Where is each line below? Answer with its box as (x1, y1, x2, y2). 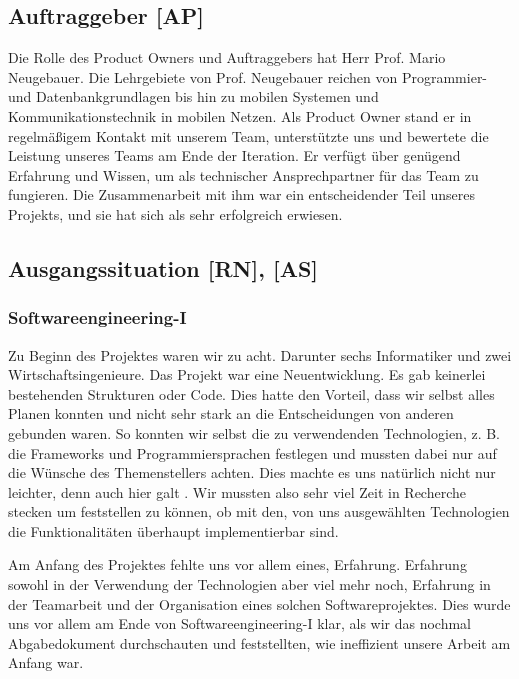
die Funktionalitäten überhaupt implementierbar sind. (8, 520, 339, 541)
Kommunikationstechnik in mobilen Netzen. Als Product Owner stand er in (8, 105, 472, 126)
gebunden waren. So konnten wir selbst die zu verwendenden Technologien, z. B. (8, 422, 501, 443)
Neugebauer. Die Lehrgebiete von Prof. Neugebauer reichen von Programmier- (8, 66, 488, 87)
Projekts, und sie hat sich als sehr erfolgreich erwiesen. (8, 203, 343, 224)
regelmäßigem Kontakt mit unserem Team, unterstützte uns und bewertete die (8, 125, 489, 146)
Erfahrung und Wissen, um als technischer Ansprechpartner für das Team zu (8, 164, 479, 185)
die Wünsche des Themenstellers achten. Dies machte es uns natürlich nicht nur (8, 462, 496, 483)
